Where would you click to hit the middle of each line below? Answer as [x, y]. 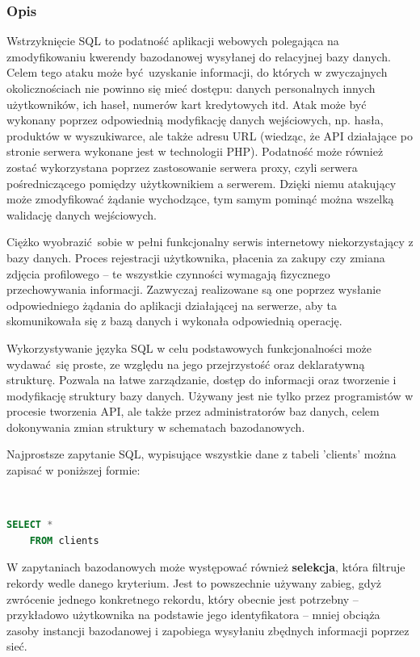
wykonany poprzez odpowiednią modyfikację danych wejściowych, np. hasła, [195, 120]
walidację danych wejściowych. [82, 214]
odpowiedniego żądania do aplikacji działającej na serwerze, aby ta [172, 305]
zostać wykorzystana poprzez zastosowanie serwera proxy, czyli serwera [182, 167]
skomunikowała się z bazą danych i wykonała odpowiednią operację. [174, 321]
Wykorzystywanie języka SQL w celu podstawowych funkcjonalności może [189, 347]
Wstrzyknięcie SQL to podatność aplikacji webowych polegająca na [173, 41]
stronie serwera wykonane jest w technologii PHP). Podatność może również [195, 151]
